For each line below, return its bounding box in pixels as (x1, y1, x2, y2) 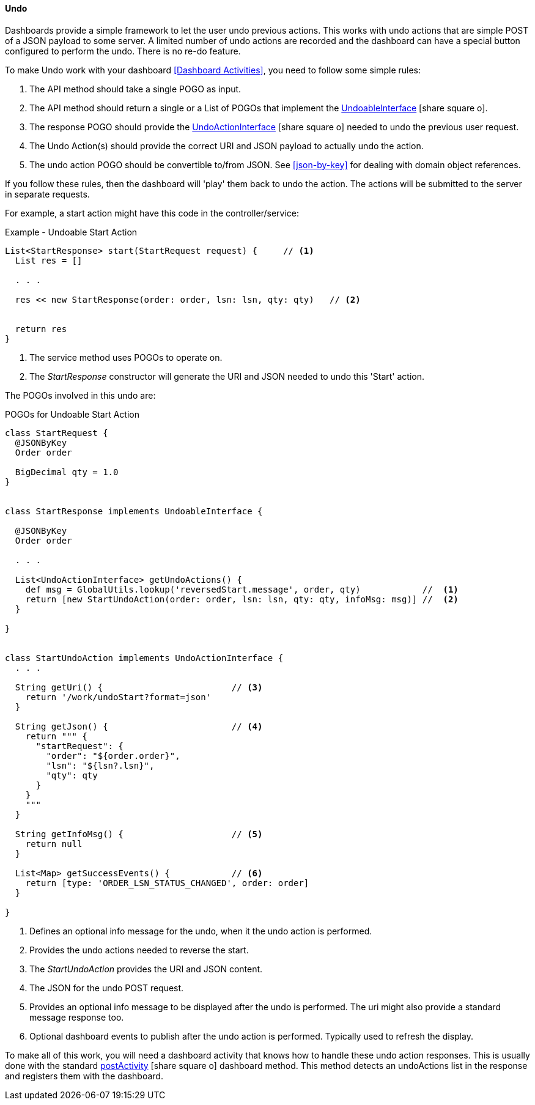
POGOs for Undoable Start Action (5, 408, 140, 419)
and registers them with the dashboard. (5, 1070, 163, 1081)
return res (15, 323, 67, 334)
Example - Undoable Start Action (5, 226, 138, 237)
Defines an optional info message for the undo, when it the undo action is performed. (29, 925, 372, 936)
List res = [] (15, 255, 83, 265)
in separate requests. (5, 188, 90, 199)
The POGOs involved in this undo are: (5, 390, 156, 401)
